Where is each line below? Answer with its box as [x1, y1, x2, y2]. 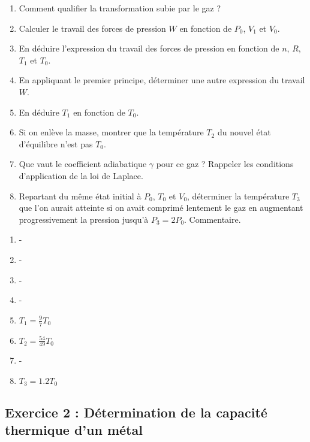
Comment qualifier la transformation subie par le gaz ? [19, 2, 221, 14]
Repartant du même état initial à [19, 189, 142, 202]
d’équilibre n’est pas [19, 137, 93, 150]
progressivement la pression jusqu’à [19, 213, 149, 225]
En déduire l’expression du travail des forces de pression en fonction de [19, 42, 279, 55]
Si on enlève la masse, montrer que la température [19, 126, 204, 138]
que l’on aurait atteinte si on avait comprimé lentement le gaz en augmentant [19, 201, 303, 214]
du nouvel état [217, 126, 271, 138]
